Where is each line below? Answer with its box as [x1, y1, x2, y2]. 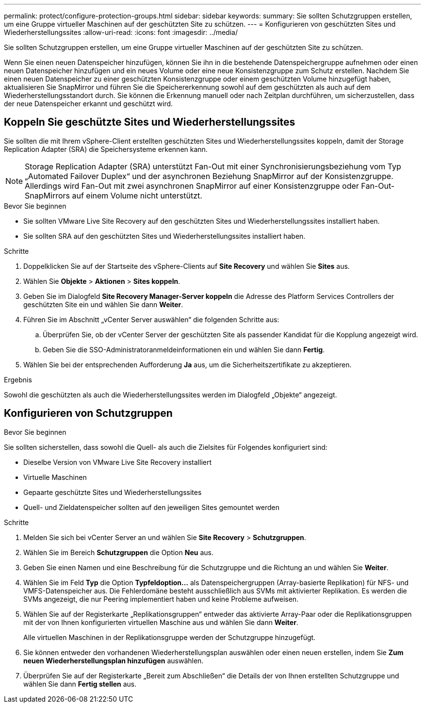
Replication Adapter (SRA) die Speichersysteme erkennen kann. [4, 145, 208, 153]
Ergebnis [4, 375, 32, 384]
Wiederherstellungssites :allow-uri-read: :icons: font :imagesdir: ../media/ [4, 28, 238, 36]
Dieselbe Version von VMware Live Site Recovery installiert [23, 458, 212, 466]
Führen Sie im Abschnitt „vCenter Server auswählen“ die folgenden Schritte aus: [23, 315, 279, 324]
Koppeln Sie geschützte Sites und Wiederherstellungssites [4, 116, 295, 129]
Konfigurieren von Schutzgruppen [4, 407, 173, 420]
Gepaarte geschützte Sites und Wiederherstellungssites [23, 488, 202, 496]
